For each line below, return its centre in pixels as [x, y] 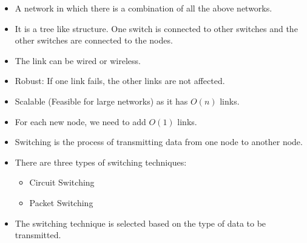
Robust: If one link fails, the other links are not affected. [120, 81]
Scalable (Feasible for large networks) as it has [101, 101]
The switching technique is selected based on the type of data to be [140, 223]
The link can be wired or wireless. [78, 60]
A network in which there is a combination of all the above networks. [143, 8]
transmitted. [38, 235]
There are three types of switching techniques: [101, 162]
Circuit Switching [62, 182]
